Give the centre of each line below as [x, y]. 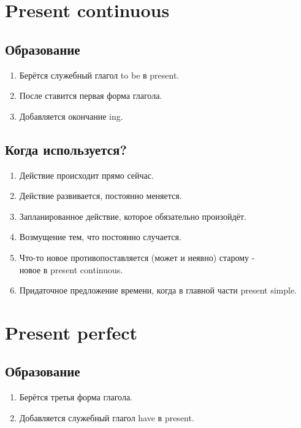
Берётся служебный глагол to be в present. [99, 75]
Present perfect [71, 332]
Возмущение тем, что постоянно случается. [100, 237]
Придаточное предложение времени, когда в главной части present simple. [158, 290]
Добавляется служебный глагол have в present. [107, 417]
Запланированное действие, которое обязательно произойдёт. [133, 216]
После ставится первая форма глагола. [91, 95]
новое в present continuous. [71, 269]
